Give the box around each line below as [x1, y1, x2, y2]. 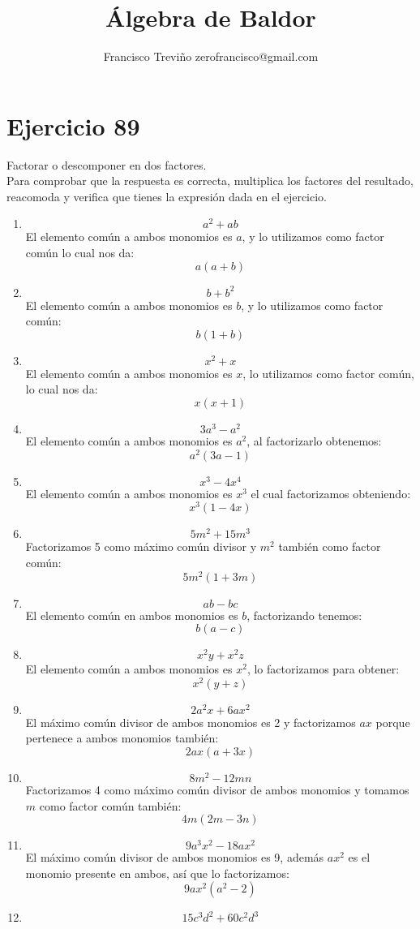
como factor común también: [39, 797, 182, 814]
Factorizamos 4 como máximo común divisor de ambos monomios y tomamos [25, 781, 409, 798]
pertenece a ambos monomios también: [25, 729, 219, 746]
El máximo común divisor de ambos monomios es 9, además [25, 849, 324, 866]
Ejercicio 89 [6, 109, 140, 142]
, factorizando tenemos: [246, 606, 362, 623]
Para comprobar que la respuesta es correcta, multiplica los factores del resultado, [6, 172, 414, 189]
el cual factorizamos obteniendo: [251, 484, 411, 501]
